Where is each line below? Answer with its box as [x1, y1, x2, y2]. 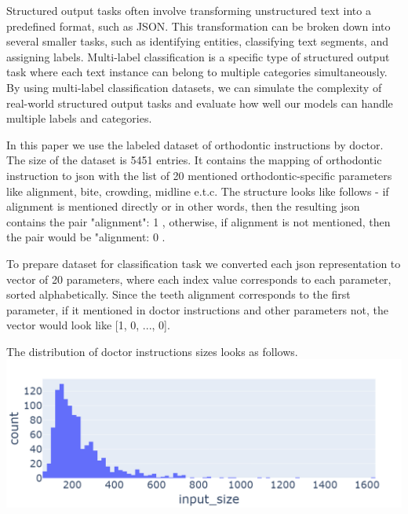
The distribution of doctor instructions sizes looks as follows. [6, 343, 298, 359]
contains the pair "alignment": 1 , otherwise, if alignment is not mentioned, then [6, 213, 391, 229]
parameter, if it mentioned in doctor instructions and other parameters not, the [6, 301, 389, 318]
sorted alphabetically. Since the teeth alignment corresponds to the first [6, 286, 351, 303]
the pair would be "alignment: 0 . [6, 229, 166, 245]
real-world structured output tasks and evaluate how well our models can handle [6, 94, 393, 111]
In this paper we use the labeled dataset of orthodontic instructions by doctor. [6, 136, 384, 152]
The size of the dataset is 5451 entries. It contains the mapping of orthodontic [6, 152, 382, 168]
